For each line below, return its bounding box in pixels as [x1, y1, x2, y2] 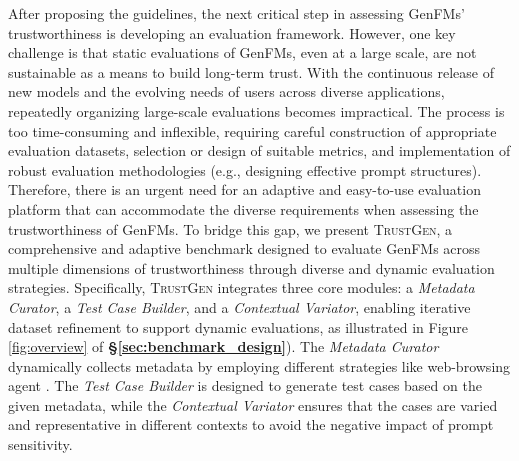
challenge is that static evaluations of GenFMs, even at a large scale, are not [8, 42, 477, 63]
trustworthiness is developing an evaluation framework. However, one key [8, 22, 456, 43]
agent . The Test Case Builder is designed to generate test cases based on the [8, 375, 482, 396]
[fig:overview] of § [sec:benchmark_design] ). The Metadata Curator [8, 336, 439, 357]
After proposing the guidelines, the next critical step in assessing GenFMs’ [8, 3, 465, 23]
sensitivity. [8, 434, 73, 455]
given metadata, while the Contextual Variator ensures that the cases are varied [8, 394, 498, 415]
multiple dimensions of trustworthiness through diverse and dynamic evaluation [8, 257, 495, 278]
